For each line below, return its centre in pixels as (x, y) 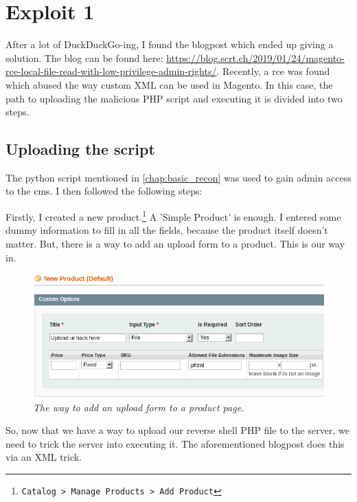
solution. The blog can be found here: (84, 57)
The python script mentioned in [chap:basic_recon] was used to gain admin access (178, 177)
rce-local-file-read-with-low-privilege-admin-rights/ (111, 71)
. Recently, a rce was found (273, 71)
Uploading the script (80, 149)
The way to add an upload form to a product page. (139, 407)
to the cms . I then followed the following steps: (104, 191)
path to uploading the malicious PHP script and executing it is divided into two (174, 98)
